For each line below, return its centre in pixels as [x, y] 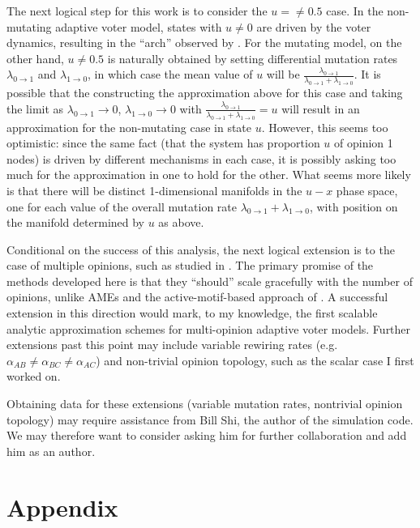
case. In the [355, 11]
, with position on [354, 206]
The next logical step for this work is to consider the [137, 11]
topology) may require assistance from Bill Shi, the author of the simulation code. [210, 419]
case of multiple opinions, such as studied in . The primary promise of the [190, 265]
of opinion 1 [364, 143]
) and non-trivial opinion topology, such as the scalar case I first [255, 360]
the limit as [35, 108]
